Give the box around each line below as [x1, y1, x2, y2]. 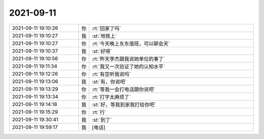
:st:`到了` [91, 116, 112, 123]
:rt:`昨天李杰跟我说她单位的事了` [91, 55, 166, 62]
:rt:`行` [91, 109, 107, 116]
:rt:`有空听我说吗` [91, 71, 132, 78]
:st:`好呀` [91, 48, 112, 55]
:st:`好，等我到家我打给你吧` [91, 101, 156, 108]
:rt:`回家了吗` [91, 25, 122, 32]
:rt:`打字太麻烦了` [91, 93, 132, 100]
